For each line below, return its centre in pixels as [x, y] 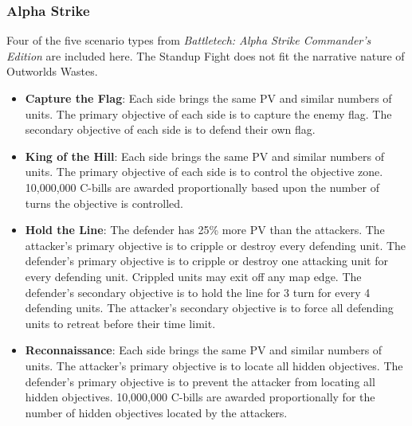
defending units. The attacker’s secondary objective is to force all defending [209, 308]
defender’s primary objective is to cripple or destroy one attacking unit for [206, 261]
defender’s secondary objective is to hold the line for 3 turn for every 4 [198, 292]
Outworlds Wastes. [52, 71]
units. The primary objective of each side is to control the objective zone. [204, 172]
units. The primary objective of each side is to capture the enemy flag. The [208, 113]
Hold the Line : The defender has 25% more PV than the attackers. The [205, 230]
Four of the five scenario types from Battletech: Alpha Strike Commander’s [189, 40]
